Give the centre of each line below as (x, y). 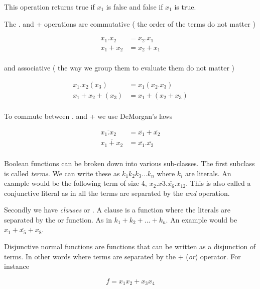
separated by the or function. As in (58, 219)
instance (17, 266)
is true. (185, 7)
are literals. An (208, 173)
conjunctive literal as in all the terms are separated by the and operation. (117, 193)
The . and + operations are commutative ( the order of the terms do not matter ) (130, 23)
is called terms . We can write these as (62, 173)
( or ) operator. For (213, 256)
